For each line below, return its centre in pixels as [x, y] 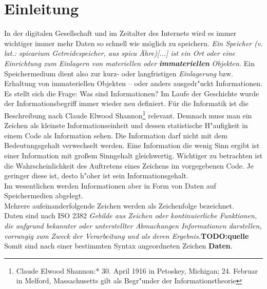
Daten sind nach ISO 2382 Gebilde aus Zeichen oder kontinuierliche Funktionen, [131, 215]
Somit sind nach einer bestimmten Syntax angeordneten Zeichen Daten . [118, 246]
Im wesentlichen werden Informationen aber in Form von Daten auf [110, 185]
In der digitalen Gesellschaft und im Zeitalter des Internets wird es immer [120, 33]
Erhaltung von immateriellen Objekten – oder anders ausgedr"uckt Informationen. [133, 83]
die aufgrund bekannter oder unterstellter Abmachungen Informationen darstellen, [133, 226]
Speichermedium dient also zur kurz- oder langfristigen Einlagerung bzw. [119, 73]
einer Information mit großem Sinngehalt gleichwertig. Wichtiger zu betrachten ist [133, 155]
